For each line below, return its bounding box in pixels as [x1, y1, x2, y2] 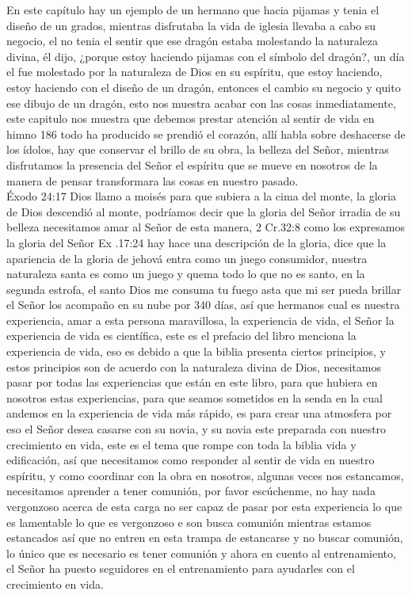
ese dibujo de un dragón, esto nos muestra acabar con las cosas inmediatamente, [6, 94, 396, 111]
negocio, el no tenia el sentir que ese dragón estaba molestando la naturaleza [6, 32, 378, 49]
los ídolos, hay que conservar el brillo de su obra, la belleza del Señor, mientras [6, 141, 389, 158]
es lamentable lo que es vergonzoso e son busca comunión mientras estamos [6, 513, 372, 530]
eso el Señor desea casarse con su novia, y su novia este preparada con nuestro [6, 421, 387, 437]
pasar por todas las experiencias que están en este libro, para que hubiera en [6, 374, 378, 391]
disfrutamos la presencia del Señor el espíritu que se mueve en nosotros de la [6, 156, 378, 173]
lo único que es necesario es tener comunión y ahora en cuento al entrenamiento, [6, 544, 396, 561]
